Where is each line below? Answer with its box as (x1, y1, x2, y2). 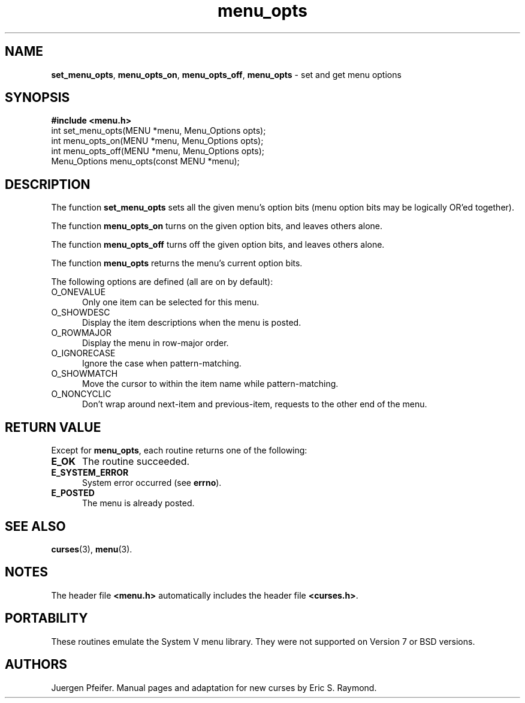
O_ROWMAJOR (51, 328, 111, 338)
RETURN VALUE (5, 419, 101, 435)
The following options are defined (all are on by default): (51, 277, 273, 287)
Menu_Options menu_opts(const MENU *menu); (51, 156, 240, 167)
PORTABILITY (5, 611, 88, 626)
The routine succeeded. (82, 455, 190, 468)
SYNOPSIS (5, 90, 70, 106)
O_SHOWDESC (51, 307, 110, 318)
